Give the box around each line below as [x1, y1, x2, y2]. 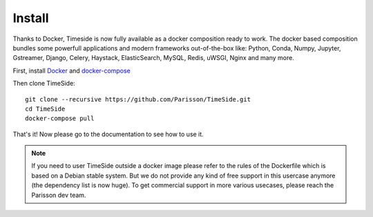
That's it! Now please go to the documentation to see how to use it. [12, 130, 204, 138]
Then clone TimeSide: [12, 79, 75, 88]
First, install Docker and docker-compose [12, 66, 131, 75]
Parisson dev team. [31, 191, 86, 199]
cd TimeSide [25, 104, 66, 113]
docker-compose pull [25, 115, 95, 122]
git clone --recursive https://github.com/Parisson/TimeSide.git [25, 95, 251, 103]
